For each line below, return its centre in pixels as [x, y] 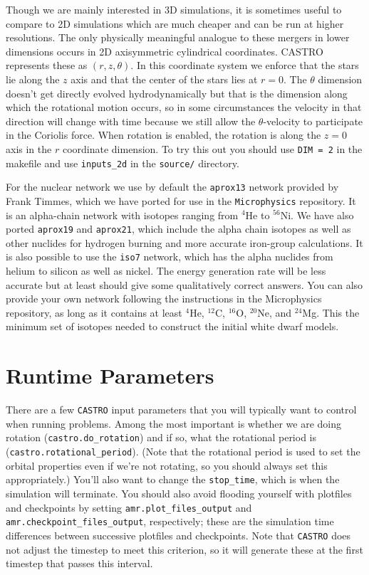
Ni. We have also [317, 215]
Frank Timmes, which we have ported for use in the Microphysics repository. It [181, 200]
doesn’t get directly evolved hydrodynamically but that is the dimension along [177, 93]
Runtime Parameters [110, 375]
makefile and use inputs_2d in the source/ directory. [123, 163]
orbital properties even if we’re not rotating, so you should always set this [167, 465]
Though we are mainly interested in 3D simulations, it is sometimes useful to [174, 9]
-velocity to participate [313, 121]
